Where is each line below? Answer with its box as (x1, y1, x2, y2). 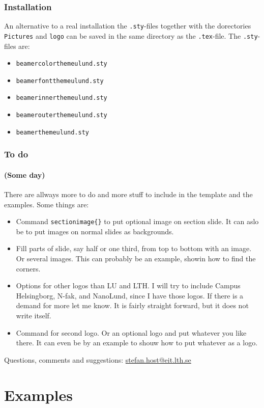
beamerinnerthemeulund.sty (16, 94, 107, 102)
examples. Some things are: (4, 199, 89, 209)
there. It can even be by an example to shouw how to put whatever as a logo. (16, 337, 258, 348)
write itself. (16, 310, 51, 321)
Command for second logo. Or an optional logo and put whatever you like (16, 327, 247, 338)
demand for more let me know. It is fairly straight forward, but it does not (16, 300, 249, 311)
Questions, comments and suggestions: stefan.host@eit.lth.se (4, 354, 191, 365)
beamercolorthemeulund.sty (16, 60, 107, 68)
